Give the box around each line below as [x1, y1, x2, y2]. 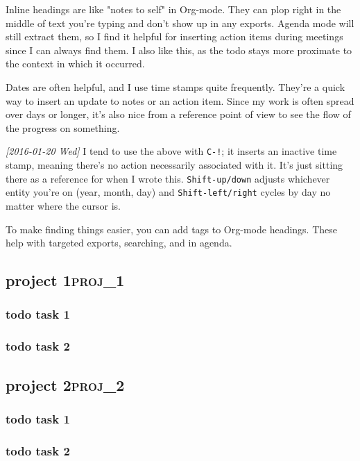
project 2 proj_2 [6, 374, 125, 395]
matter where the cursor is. [6, 198, 121, 212]
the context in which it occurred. [6, 56, 145, 71]
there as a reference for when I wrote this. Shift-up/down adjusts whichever [6, 171, 330, 185]
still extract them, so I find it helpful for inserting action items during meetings [6, 29, 343, 44]
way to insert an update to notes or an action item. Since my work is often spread [6, 93, 354, 108]
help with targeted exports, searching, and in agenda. [6, 235, 232, 250]
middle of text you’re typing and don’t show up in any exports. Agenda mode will [6, 15, 354, 30]
